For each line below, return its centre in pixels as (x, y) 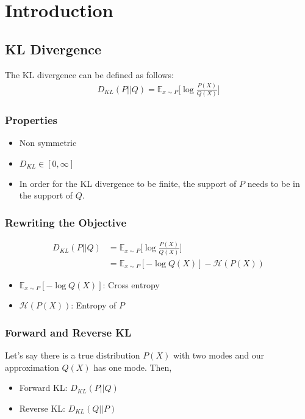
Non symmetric (48, 143)
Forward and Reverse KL (68, 332)
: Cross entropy (131, 284)
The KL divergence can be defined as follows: (89, 74)
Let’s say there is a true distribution (73, 355)
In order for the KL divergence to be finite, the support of (128, 183)
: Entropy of (94, 305)
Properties (31, 119)
